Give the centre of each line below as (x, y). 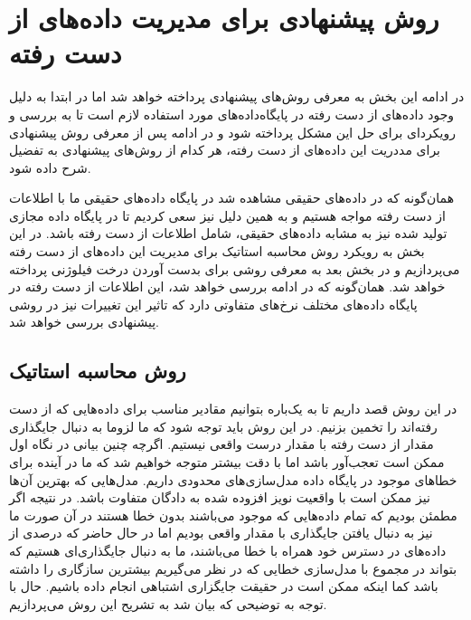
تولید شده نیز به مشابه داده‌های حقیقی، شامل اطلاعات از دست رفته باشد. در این (228, 233)
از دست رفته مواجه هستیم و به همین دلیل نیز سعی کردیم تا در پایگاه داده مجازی (228, 215)
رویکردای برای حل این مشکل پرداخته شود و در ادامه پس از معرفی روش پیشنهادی (232, 132)
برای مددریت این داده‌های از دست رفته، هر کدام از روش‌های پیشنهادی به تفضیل (225, 150)
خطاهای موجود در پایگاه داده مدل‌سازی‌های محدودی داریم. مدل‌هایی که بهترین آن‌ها (233, 479)
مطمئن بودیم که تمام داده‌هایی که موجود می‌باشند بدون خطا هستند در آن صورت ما (233, 515)
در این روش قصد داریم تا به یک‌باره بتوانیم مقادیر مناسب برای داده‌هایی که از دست (233, 409)
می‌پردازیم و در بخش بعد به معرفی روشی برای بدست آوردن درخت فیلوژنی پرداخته (235, 268)
